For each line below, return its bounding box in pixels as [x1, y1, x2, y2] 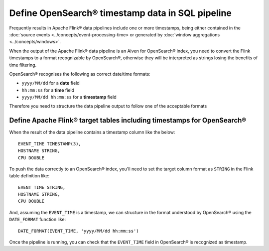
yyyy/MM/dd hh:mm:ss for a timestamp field [21, 94, 117, 100]
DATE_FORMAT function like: [9, 217, 66, 223]
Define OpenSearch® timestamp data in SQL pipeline [9, 7, 232, 18]
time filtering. [9, 62, 37, 68]
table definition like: [9, 173, 50, 179]
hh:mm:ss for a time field [21, 87, 75, 93]
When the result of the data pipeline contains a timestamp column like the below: [9, 129, 175, 135]
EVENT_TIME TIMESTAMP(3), [18, 141, 82, 146]
